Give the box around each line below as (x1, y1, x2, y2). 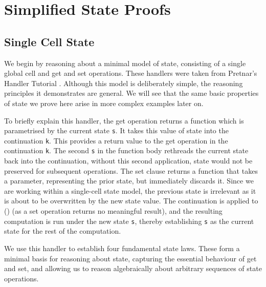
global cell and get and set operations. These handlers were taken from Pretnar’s (4, 68, 257, 78)
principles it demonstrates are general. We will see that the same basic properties (4, 88, 259, 98)
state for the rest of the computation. (4, 225, 121, 236)
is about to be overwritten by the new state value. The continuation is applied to (4, 195, 258, 206)
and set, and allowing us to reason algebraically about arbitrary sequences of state (4, 263, 262, 274)
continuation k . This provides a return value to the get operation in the (4, 135, 228, 146)
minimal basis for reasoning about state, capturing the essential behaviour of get (4, 253, 257, 263)
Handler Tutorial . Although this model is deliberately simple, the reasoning (4, 77, 243, 88)
